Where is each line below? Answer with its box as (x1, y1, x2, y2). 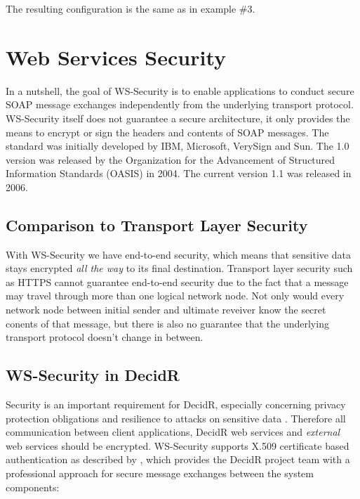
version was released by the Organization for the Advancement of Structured (6, 152, 335, 167)
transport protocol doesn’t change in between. (6, 330, 204, 344)
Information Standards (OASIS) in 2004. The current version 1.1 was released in (6, 166, 352, 181)
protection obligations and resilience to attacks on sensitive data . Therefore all (6, 410, 346, 425)
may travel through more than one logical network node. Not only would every (6, 288, 345, 303)
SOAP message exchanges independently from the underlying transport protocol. (6, 97, 354, 112)
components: (6, 479, 60, 494)
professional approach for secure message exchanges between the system (6, 466, 314, 480)
